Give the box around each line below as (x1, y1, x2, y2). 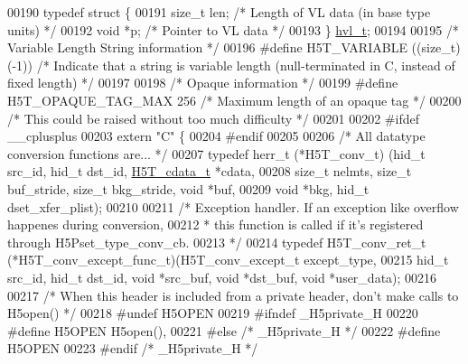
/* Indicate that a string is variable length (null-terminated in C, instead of (36, 55, 455, 74)
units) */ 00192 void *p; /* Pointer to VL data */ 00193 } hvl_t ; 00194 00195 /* (7, 20, 459, 39)
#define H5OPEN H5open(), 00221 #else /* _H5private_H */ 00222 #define (7, 321, 441, 340)
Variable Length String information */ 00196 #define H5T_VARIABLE (7, 38, 407, 57)
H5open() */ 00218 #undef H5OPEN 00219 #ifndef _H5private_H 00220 (7, 303, 418, 322)
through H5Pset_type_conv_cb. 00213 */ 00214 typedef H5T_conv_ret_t (7, 232, 426, 251)
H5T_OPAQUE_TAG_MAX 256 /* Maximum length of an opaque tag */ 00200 (7, 90, 462, 109)
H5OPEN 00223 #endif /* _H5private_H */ (7, 339, 258, 358)
